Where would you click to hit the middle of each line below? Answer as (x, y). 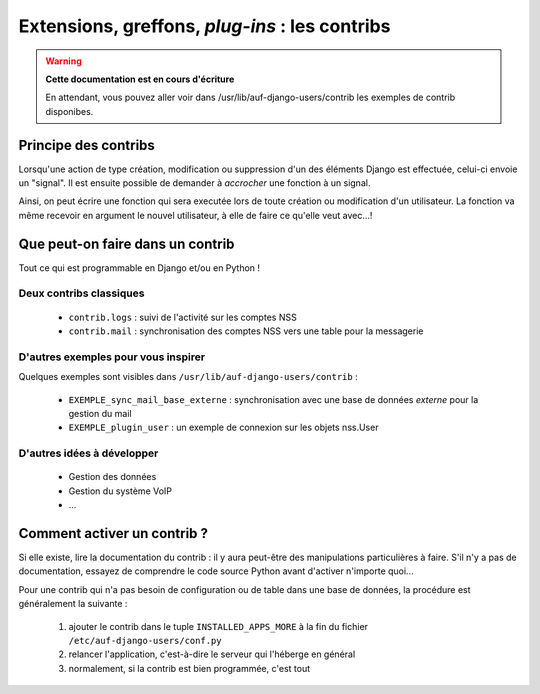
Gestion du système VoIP (120, 491)
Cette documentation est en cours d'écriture (140, 79)
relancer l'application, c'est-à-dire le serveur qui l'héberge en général (212, 654)
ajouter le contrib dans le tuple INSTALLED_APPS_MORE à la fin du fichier (218, 626)
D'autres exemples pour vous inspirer (111, 357)
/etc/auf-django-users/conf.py (145, 640)
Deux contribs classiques (81, 293)
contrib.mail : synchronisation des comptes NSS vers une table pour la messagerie (246, 331)
